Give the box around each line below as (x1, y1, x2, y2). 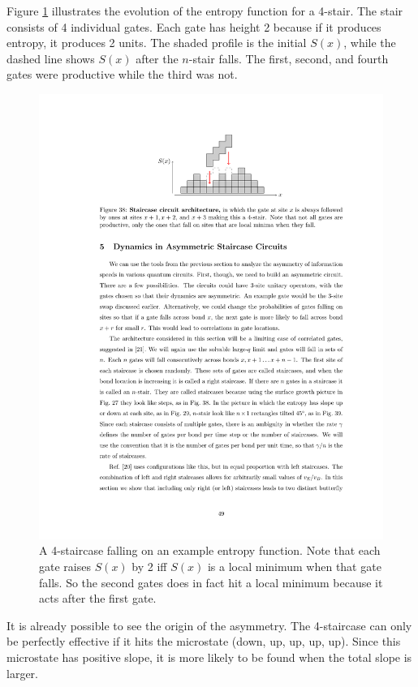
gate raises (39, 558, 91, 575)
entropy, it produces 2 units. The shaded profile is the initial (6, 34, 307, 51)
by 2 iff (131, 558, 167, 575)
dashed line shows (6, 49, 95, 67)
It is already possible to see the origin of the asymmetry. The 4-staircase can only (6, 616, 412, 633)
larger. (6, 664, 38, 681)
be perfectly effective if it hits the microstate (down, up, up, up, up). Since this (6, 633, 401, 650)
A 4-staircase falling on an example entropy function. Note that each (39, 542, 381, 559)
